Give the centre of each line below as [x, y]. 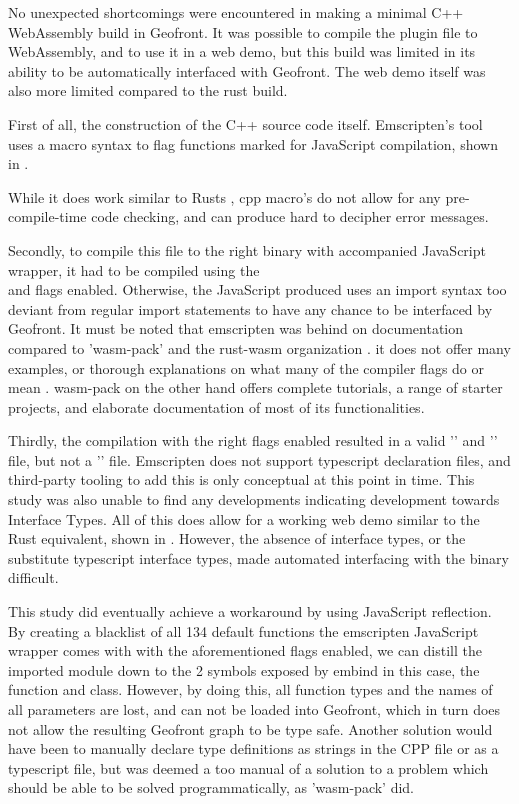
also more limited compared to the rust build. [148, 90]
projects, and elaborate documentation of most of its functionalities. [216, 406]
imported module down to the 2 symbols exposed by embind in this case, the [244, 669]
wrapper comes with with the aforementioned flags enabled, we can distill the [245, 650]
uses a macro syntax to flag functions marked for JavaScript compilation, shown [253, 143]
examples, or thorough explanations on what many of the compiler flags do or [246, 367]
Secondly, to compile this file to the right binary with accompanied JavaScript [247, 249]
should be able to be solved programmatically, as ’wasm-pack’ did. [211, 787]
